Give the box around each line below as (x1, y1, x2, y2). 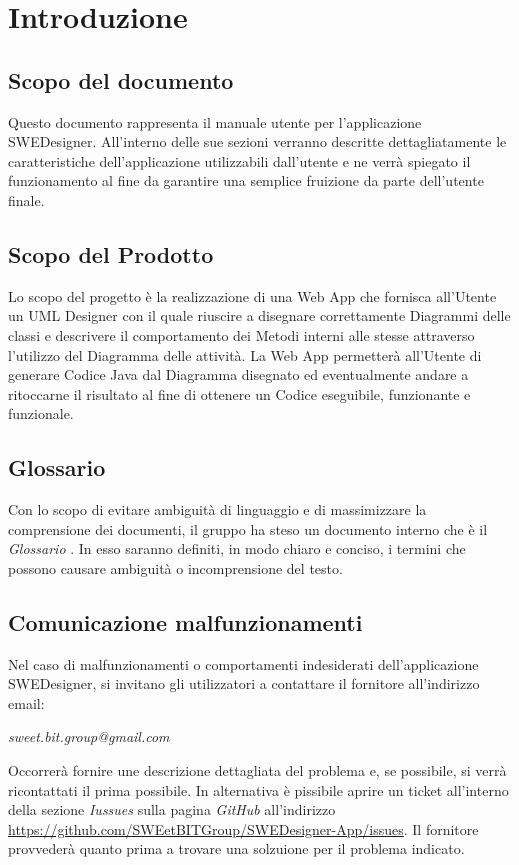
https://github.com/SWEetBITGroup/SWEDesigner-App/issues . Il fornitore (8, 818, 479, 839)
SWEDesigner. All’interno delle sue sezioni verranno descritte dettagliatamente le (8, 131, 507, 152)
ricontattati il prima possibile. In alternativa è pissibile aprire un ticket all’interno (8, 779, 509, 800)
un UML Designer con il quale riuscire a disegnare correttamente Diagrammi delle (8, 305, 511, 326)
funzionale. (8, 403, 74, 424)
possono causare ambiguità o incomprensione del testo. (8, 557, 343, 578)
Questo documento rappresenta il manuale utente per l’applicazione (8, 111, 422, 132)
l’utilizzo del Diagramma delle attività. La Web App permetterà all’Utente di (8, 344, 482, 365)
